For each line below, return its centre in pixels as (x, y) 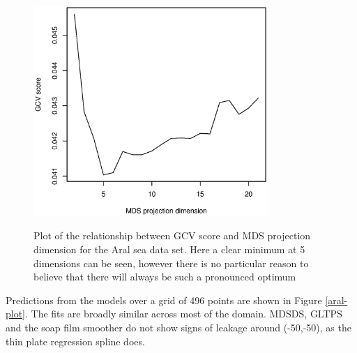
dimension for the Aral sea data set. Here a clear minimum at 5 (169, 249)
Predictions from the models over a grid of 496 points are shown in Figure (164, 300)
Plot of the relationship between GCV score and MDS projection (172, 235)
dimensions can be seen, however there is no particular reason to (171, 263)
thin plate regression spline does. (75, 341)
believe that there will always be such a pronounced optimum (165, 277)
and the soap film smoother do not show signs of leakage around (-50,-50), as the (178, 328)
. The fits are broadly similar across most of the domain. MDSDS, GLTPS (184, 314)
